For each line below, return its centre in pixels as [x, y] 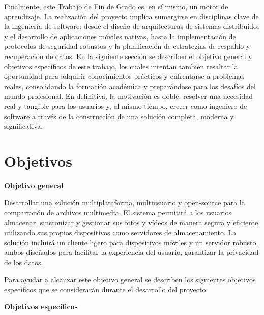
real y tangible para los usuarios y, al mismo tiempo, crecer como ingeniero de [126, 106]
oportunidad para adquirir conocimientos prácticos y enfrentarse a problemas [124, 76]
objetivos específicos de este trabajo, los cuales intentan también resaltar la [121, 66]
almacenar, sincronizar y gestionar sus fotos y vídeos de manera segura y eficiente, [132, 222]
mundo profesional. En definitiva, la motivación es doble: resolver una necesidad [129, 96]
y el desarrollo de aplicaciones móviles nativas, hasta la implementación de [120, 36]
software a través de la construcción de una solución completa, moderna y [119, 116]
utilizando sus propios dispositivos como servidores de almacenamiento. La [120, 232]
